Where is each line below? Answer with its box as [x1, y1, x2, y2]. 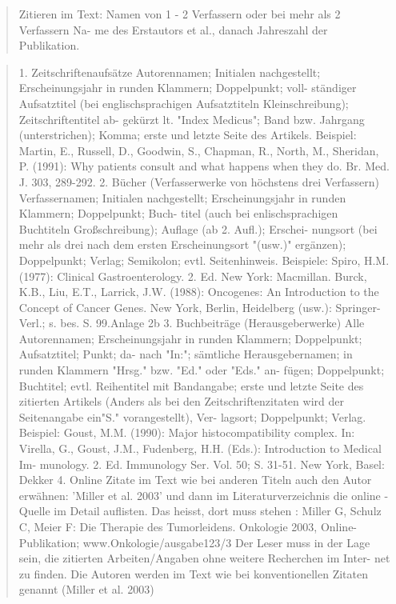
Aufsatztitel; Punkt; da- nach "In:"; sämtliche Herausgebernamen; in [18, 346, 353, 362]
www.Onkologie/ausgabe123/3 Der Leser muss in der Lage [82, 534, 370, 550]
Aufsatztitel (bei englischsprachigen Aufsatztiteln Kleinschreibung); [18, 94, 349, 111]
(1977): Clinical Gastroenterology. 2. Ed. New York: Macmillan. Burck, [18, 267, 367, 284]
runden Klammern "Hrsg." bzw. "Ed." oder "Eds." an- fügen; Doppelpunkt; [18, 362, 385, 378]
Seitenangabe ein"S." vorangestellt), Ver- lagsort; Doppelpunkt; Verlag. [18, 408, 366, 425]
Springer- [335, 298, 381, 315]
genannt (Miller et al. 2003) [18, 581, 154, 598]
